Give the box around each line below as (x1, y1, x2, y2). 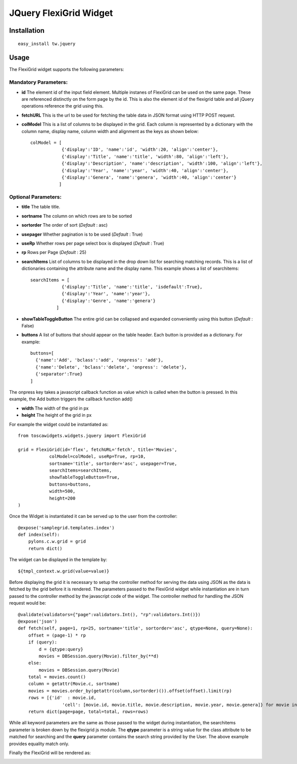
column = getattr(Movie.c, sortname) (28, 681, 120, 687)
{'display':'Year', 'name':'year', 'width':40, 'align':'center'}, (61, 168, 229, 173)
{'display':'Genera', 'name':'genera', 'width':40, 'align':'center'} (61, 174, 237, 180)
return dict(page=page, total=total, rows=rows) (28, 709, 148, 714)
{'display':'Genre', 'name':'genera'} (61, 298, 156, 304)
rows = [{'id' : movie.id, (28, 695, 97, 700)
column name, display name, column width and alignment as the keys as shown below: (21, 128, 199, 134)
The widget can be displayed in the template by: (9, 557, 107, 563)
